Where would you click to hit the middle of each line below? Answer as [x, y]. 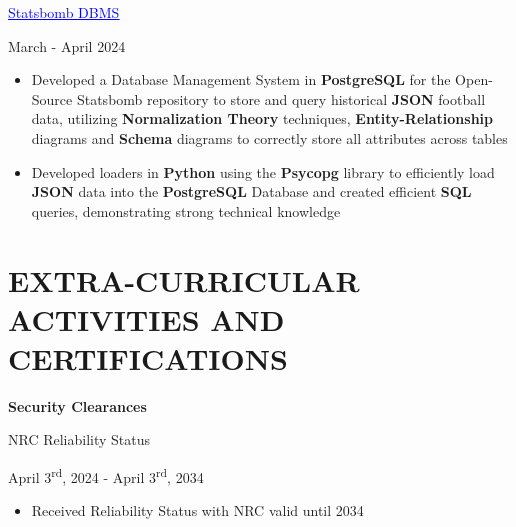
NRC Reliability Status [79, 439]
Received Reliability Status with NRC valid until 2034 [197, 510]
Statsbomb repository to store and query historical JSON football [281, 98]
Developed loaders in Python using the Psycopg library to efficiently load [263, 171]
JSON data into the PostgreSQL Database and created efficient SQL [251, 191]
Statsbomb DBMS [64, 12]
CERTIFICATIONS [148, 357]
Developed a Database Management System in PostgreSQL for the [241, 79]
